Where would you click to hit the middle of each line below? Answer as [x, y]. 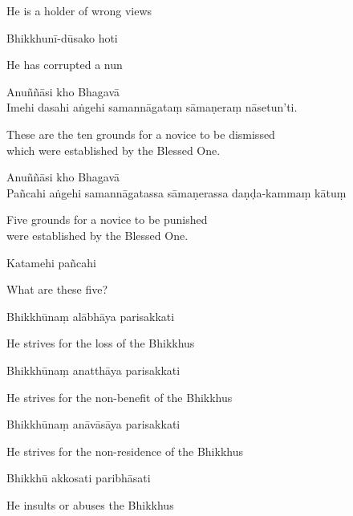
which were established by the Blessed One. [114, 150]
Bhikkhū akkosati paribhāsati [79, 478]
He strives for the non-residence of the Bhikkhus [125, 451]
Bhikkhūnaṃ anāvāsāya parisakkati [93, 424]
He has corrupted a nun [65, 65]
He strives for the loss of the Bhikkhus [101, 343]
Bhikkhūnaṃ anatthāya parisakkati [93, 370]
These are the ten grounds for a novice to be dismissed [141, 134]
